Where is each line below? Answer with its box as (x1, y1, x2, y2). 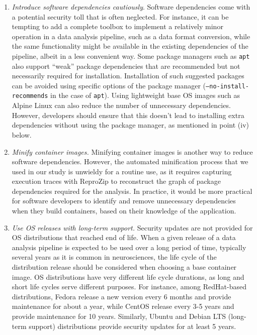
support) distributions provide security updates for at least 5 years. (29, 320, 236, 331)
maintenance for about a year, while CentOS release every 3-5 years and (12, 301, 234, 311)
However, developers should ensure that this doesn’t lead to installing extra (12, 109, 244, 120)
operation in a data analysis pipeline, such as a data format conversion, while (12, 31, 250, 41)
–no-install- (206, 82, 249, 90)
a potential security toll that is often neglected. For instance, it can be (12, 11, 229, 22)
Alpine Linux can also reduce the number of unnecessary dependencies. (12, 100, 231, 110)
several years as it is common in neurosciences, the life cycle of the (12, 252, 217, 262)
